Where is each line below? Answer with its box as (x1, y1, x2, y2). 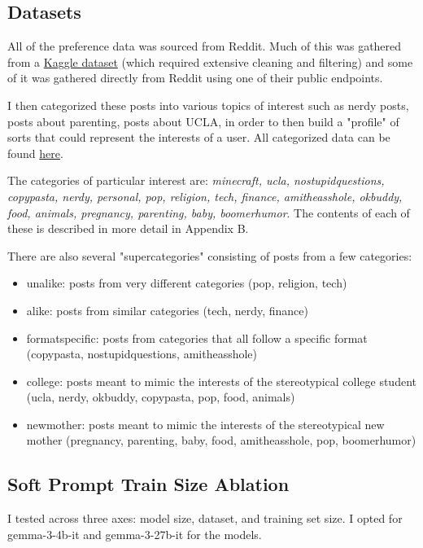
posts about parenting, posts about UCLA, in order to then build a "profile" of (7, 112, 399, 129)
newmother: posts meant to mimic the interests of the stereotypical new (26, 415, 385, 432)
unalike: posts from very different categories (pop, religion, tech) (26, 274, 347, 292)
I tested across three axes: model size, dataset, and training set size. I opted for (7, 510, 403, 527)
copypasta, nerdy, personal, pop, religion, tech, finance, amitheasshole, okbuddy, (7, 187, 403, 204)
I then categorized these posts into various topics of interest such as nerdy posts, (7, 96, 409, 113)
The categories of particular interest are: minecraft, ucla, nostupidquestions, (7, 172, 385, 189)
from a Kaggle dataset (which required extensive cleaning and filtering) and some (7, 53, 413, 70)
